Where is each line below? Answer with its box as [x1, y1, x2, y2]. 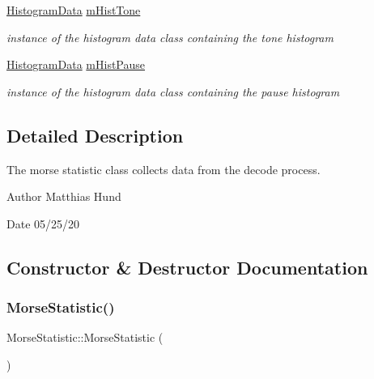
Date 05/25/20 [6, 215, 80, 232]
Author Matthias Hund [6, 188, 121, 205]
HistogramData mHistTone [6, 2, 141, 18]
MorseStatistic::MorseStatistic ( [6, 329, 164, 346]
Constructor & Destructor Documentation [6, 254, 368, 279]
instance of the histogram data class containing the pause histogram [6, 83, 340, 100]
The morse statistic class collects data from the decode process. [6, 160, 321, 177]
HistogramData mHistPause [6, 56, 146, 73]
